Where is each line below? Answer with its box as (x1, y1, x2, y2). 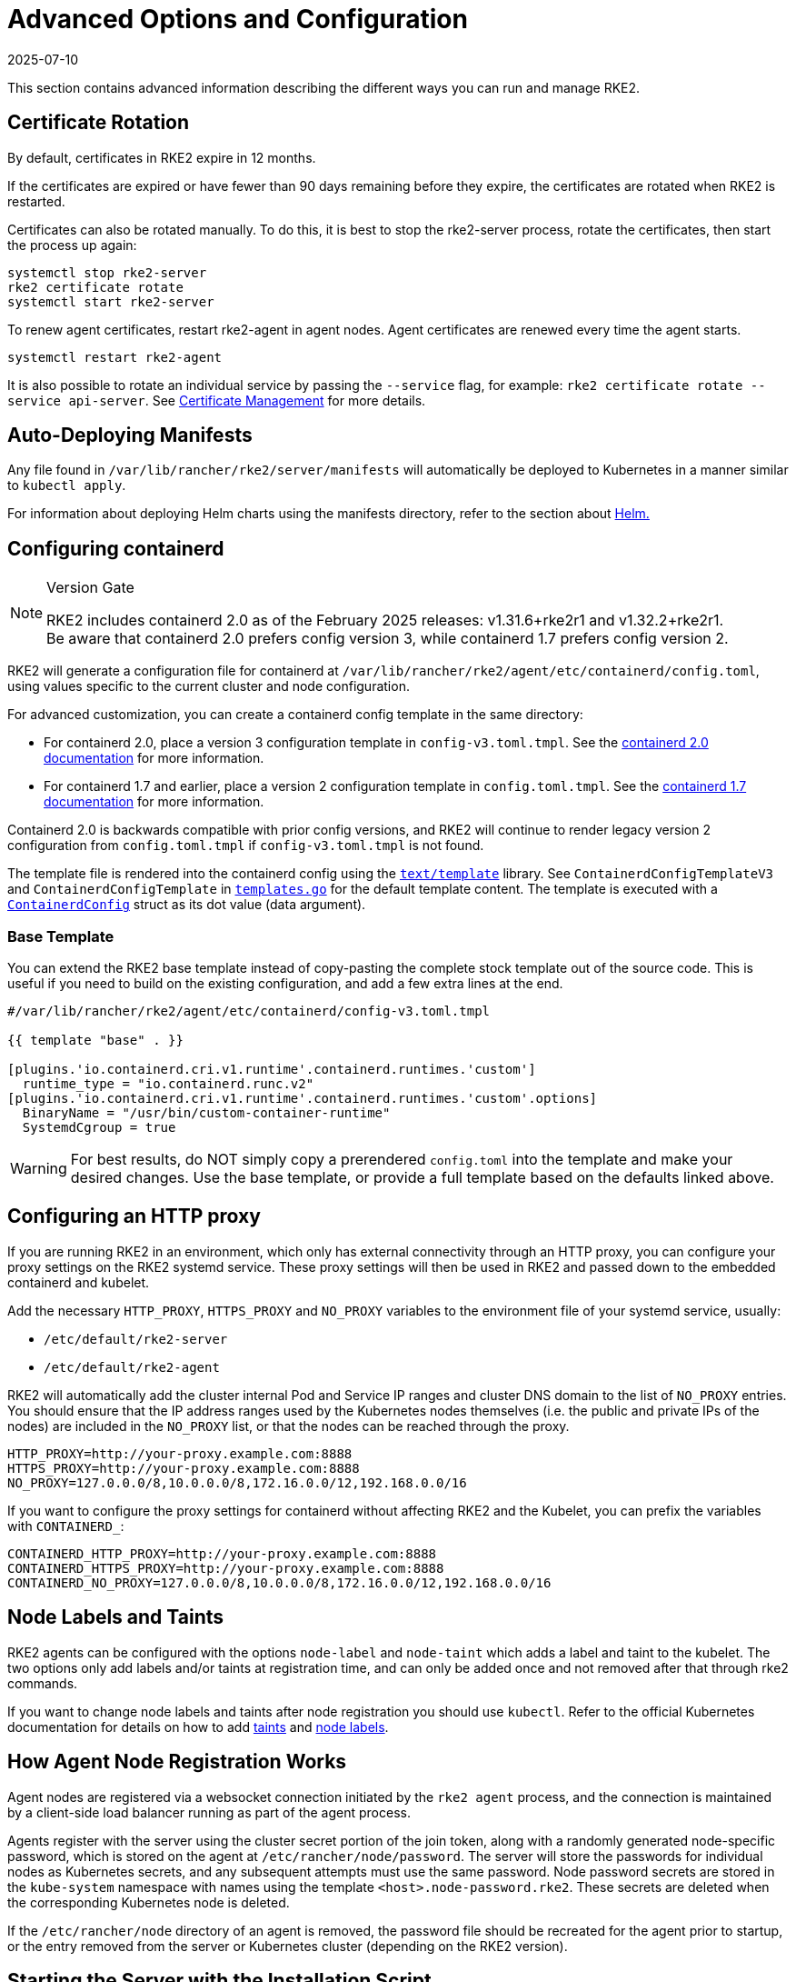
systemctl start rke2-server (7, 294, 214, 309)
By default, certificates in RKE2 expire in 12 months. (7, 149, 316, 165)
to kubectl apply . (7, 477, 126, 494)
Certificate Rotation (7, 111, 190, 135)
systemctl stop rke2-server (7, 265, 207, 280)
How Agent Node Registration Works (7, 1750, 347, 1774)
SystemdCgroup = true (22, 1120, 176, 1136)
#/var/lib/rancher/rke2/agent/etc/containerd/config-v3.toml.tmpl (7, 1004, 491, 1019)
